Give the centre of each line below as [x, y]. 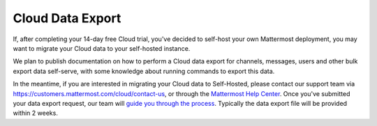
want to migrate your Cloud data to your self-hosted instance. [102, 48]
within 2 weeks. [36, 113]
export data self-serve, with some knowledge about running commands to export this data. [144, 71]
